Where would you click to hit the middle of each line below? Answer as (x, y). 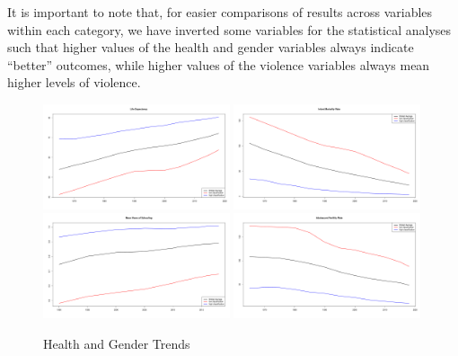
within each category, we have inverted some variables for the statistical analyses (229, 29)
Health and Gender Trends (117, 343)
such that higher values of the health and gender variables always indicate (211, 47)
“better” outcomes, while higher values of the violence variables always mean (219, 64)
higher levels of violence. (74, 82)
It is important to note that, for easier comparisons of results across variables (220, 12)
